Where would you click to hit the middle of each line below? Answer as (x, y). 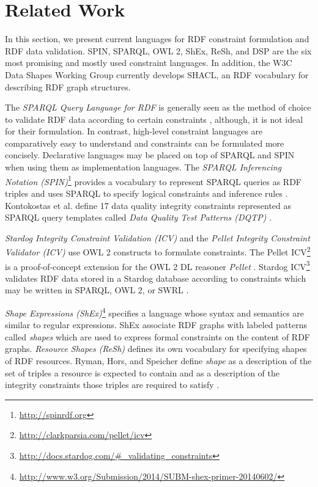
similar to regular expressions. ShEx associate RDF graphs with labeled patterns (156, 325)
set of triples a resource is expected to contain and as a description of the (142, 372)
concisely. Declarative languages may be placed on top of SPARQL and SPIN (150, 155)
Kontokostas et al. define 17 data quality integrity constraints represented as (148, 205)
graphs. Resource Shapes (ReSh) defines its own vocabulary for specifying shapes (156, 349)
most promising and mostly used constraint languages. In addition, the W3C (149, 63)
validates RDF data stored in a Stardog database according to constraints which (156, 278)
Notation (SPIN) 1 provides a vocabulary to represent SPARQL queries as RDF (153, 180)
